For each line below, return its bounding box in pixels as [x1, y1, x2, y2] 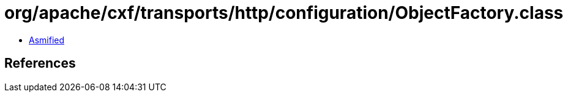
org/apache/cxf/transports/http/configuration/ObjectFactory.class [4, 2, 564, 23]
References [4, 56, 76, 71]
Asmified [29, 34, 65, 45]
